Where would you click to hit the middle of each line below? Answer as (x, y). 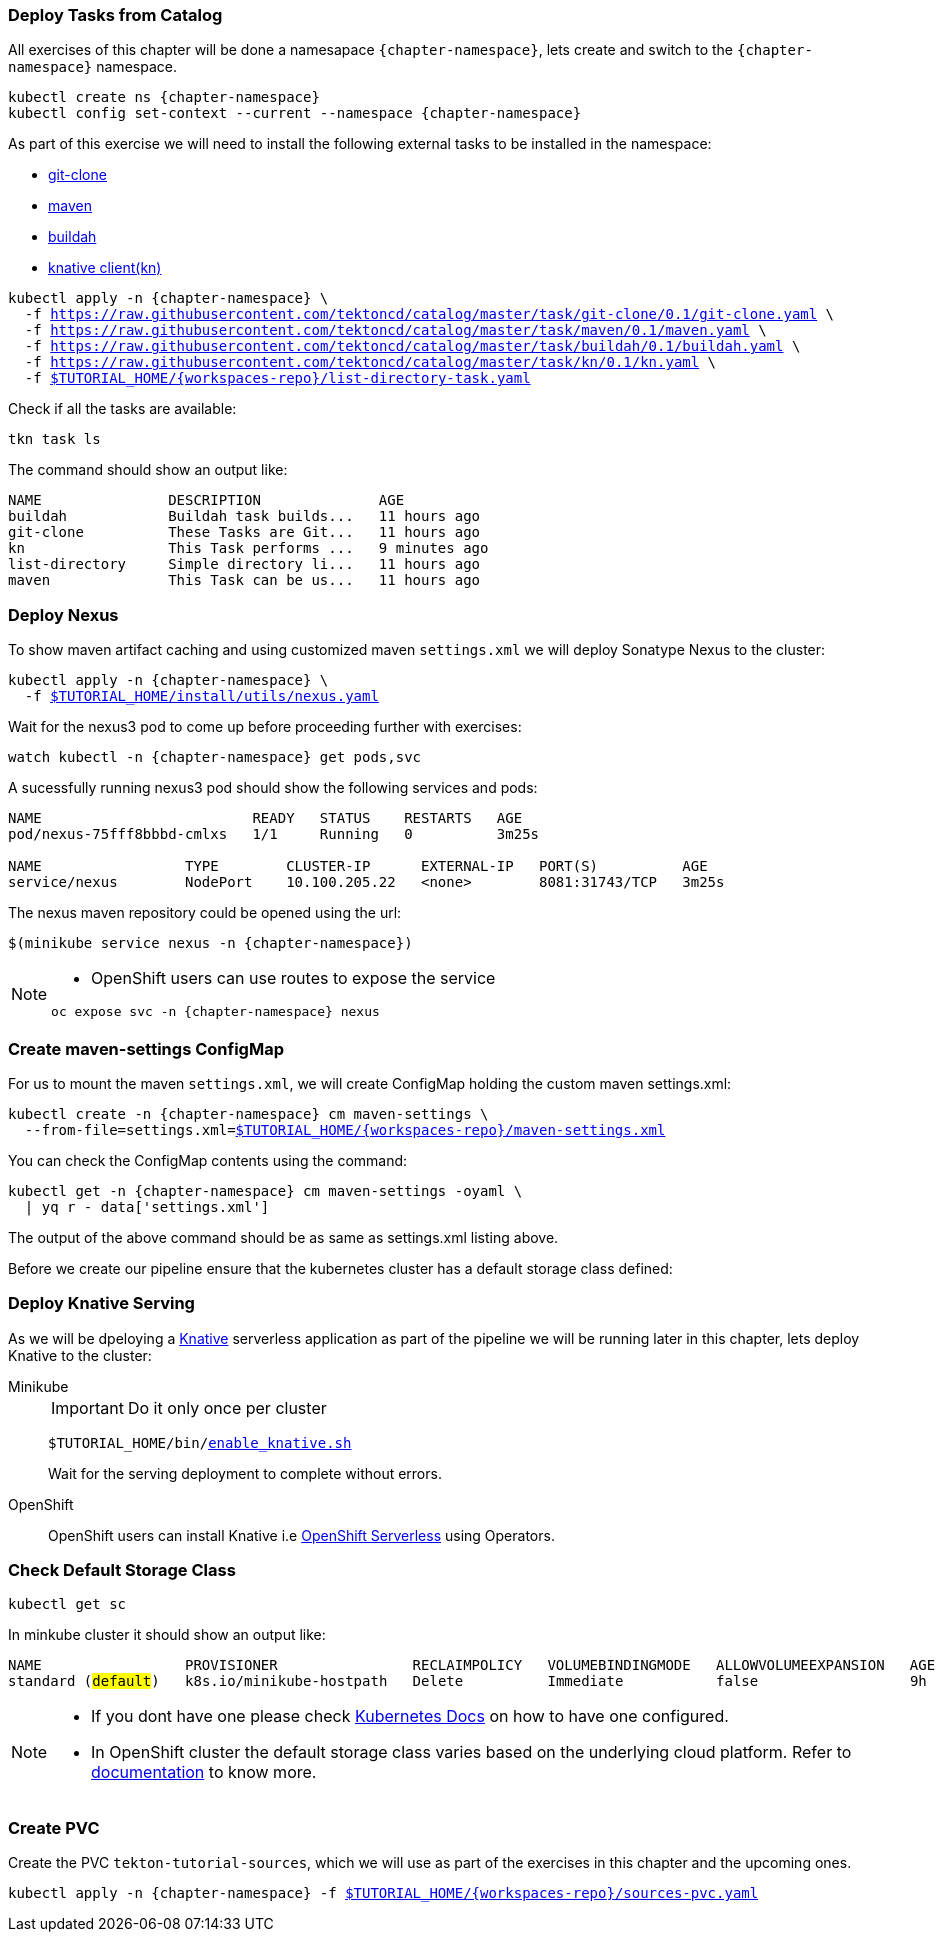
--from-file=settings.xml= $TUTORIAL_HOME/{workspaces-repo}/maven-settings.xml (345, 1129)
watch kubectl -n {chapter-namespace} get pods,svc (215, 757)
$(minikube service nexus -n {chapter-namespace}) (210, 943)
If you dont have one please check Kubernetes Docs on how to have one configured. (410, 1716)
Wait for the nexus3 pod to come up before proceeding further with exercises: (265, 727)
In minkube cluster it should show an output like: (167, 1635)
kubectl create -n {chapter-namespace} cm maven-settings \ (248, 1113)
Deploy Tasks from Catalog (115, 15)
